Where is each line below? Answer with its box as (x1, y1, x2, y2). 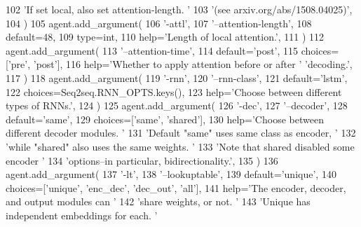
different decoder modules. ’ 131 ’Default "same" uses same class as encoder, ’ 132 (6, 125, 356, 140)
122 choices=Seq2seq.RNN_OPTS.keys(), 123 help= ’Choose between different (6, 84, 342, 99)
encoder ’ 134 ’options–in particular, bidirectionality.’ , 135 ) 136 (6, 153, 278, 167)
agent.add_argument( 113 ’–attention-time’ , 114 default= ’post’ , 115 (6, 43, 299, 57)
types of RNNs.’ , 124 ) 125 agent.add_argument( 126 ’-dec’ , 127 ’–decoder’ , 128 (6, 98, 348, 113)
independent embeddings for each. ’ (6, 207, 158, 222)
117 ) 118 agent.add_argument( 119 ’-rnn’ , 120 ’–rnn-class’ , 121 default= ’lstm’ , (6, 70, 348, 85)
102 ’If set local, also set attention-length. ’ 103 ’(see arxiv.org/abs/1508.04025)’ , (6, 2, 353, 16)
